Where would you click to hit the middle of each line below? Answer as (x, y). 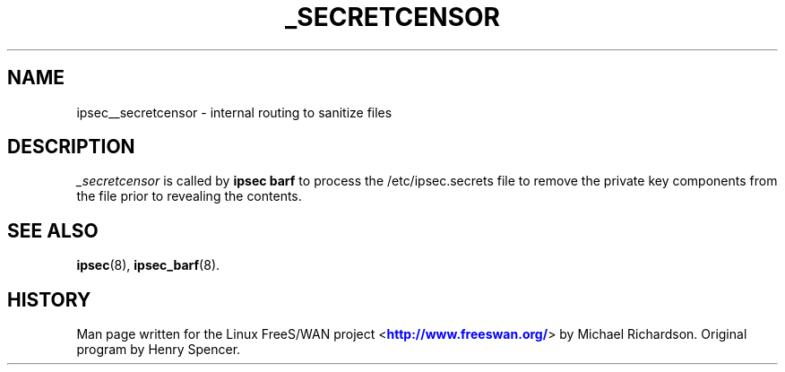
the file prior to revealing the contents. (189, 196)
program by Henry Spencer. (159, 350)
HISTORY (49, 299)
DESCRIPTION (71, 147)
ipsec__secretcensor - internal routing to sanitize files (234, 112)
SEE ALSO (53, 230)
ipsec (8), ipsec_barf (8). (148, 265)
